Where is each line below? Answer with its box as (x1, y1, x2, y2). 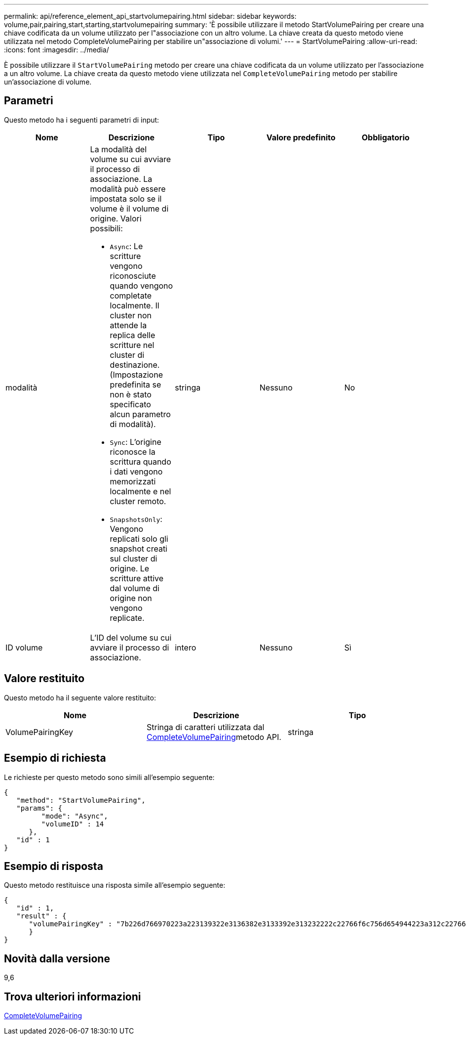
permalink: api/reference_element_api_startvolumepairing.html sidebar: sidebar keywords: (4, 12, 297, 20)
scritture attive (110, 573, 164, 583)
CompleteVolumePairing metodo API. (146, 732, 281, 742)
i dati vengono (110, 466, 163, 476)
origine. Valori (90, 213, 142, 223)
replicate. (110, 612, 145, 623)
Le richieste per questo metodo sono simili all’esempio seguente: (4, 773, 215, 781)
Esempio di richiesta (4, 752, 106, 765)
